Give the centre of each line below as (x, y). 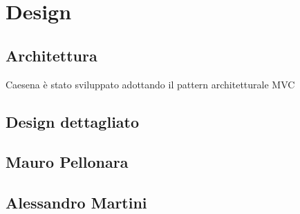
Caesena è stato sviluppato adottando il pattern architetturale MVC (150, 84)
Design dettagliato (73, 121)
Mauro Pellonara (67, 162)
